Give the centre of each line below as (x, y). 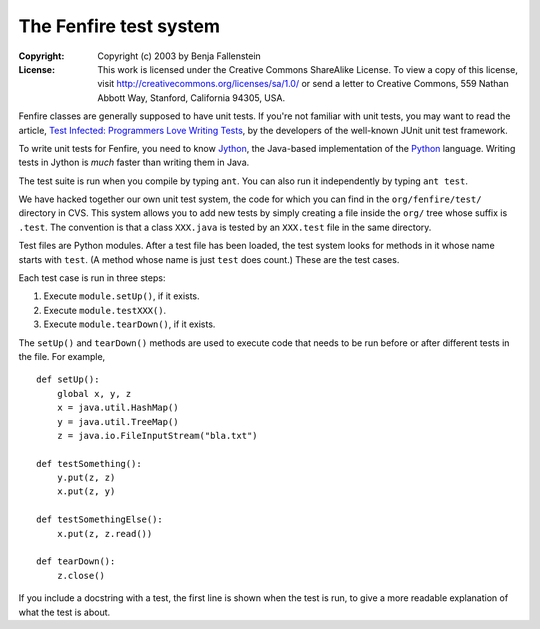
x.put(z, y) (86, 491)
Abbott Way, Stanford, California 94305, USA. (191, 97)
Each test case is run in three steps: (92, 278)
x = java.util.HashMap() (117, 408)
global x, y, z (94, 393)
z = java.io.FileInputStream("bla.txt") (157, 435)
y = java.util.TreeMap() (117, 421)
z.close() (80, 575)
